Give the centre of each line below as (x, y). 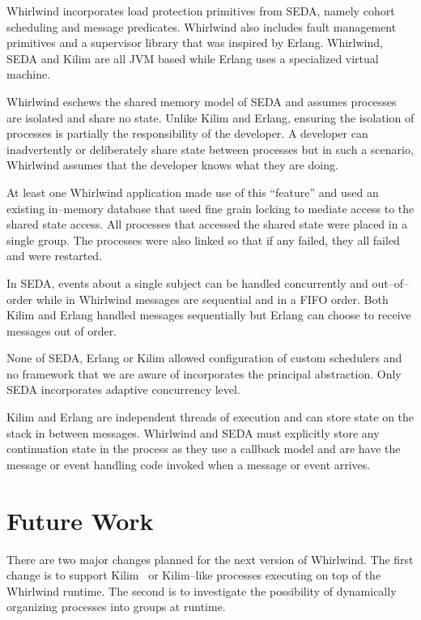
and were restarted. (55, 256)
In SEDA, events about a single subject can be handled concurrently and (187, 282)
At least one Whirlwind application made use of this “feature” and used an (193, 192)
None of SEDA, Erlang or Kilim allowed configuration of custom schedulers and (204, 358)
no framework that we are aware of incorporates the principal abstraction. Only (204, 373)
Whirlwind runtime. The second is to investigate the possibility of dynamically (202, 590)
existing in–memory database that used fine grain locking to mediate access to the (210, 208)
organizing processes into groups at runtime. (116, 607)
